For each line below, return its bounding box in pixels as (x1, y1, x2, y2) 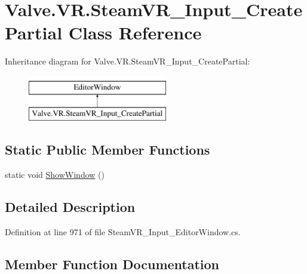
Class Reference (68, 20, 202, 45)
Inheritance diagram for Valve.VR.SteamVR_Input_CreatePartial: (5, 55, 250, 67)
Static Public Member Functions (5, 140, 210, 159)
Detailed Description (5, 198, 136, 216)
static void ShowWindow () (5, 168, 105, 181)
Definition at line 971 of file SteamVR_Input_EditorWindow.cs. (5, 226, 241, 238)
